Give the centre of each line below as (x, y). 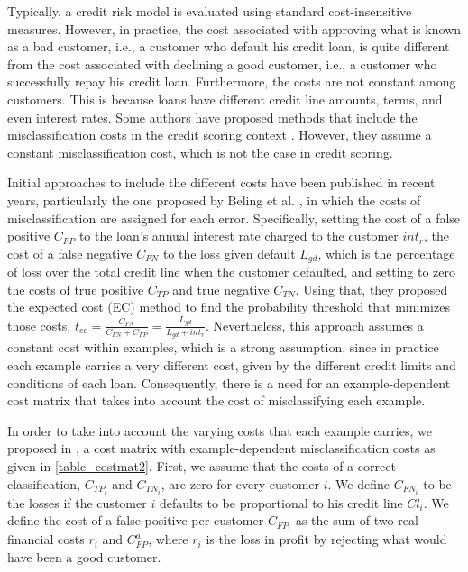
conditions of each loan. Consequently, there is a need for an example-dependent (229, 382)
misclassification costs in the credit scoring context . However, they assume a (220, 135)
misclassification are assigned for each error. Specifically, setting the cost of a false (234, 218)
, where (168, 539)
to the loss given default (229, 253)
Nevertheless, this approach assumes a (318, 325)
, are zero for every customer (240, 483)
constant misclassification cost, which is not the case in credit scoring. (200, 152)
